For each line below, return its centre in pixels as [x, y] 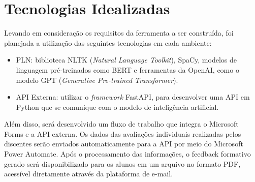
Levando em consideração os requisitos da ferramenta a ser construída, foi [119, 33]
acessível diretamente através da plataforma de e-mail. [89, 174]
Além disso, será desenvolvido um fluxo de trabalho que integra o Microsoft [121, 124]
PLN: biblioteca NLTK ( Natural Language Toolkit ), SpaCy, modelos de [126, 60]
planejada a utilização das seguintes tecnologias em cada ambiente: [108, 42]
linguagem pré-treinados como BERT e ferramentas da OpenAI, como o [127, 69]
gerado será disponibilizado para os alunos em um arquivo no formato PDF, [122, 163]
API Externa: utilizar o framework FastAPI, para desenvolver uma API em [133, 97]
